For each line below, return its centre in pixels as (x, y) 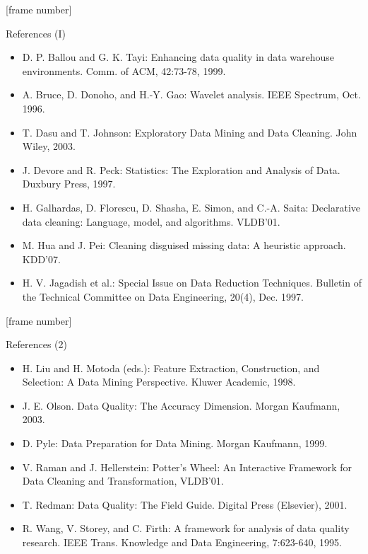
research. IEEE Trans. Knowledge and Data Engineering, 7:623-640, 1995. (182, 542)
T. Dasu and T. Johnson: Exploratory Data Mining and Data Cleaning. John (190, 132)
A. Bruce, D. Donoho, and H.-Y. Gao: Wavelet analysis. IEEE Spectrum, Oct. (191, 94)
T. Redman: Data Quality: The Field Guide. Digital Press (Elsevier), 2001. (185, 504)
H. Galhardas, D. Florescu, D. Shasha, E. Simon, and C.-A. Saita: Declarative (191, 207)
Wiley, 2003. (49, 146)
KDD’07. (41, 259)
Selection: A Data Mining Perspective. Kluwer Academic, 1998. (159, 382)
